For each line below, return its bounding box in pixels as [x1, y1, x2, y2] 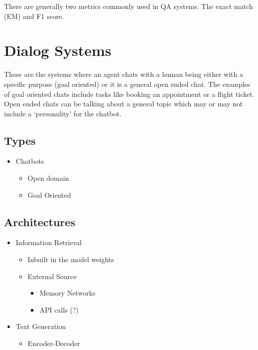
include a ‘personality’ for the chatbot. [4, 108, 122, 118]
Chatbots [15, 156, 44, 166]
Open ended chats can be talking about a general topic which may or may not [4, 98, 243, 109]
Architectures [4, 214, 75, 229]
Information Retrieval [15, 237, 82, 248]
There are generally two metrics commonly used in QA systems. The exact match [4, 1, 253, 11]
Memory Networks [39, 288, 96, 298]
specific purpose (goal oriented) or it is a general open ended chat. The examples [4, 78, 251, 89]
